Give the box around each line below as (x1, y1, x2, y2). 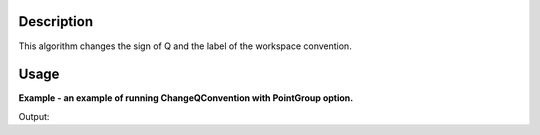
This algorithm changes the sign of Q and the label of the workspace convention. (18, 40, 352, 52)
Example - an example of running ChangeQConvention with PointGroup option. (18, 92, 354, 104)
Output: (18, 110, 50, 122)
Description (18, 13, 94, 30)
